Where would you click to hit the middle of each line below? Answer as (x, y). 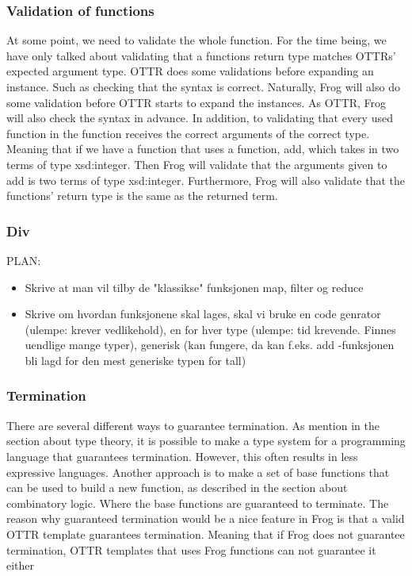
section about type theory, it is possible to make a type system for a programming (206, 441)
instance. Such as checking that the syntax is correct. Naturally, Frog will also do (203, 86)
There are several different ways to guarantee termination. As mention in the (193, 425)
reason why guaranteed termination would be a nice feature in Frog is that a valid (206, 518)
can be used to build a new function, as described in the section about (177, 488)
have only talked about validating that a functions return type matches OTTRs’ (201, 55)
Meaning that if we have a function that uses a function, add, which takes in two (203, 149)
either (21, 565)
